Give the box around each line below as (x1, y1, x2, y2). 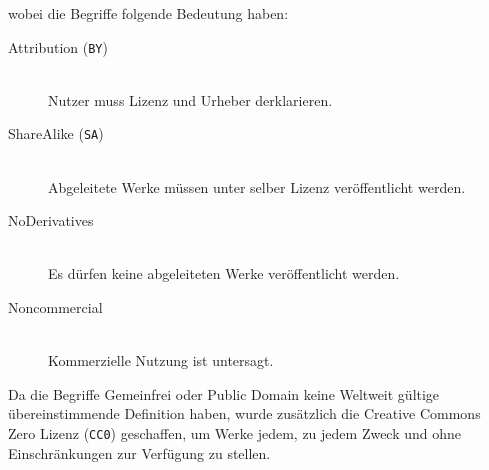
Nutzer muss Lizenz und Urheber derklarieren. (48, 89, 333, 110)
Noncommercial (8, 297, 103, 318)
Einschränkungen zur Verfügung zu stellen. (8, 442, 271, 463)
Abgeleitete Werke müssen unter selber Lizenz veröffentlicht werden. (48, 176, 466, 197)
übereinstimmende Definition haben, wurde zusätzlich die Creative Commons (8, 403, 481, 424)
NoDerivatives (8, 210, 94, 231)
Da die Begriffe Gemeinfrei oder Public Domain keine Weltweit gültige (8, 383, 440, 404)
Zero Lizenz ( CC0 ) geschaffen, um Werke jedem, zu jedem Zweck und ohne (8, 423, 462, 444)
